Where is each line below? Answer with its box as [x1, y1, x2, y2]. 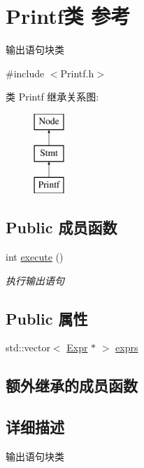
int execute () [6, 249, 64, 264]
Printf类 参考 [6, 1, 131, 30]
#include [6, 65, 45, 80]
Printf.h [60, 65, 94, 80]
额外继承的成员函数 [6, 375, 138, 396]
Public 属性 [6, 307, 88, 329]
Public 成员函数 [6, 216, 117, 238]
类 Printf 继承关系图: [6, 89, 99, 104]
